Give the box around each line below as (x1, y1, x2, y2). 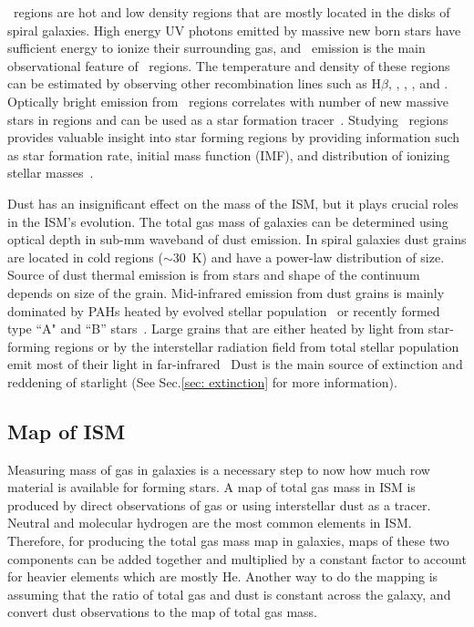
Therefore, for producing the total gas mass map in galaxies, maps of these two (7, 531, 449, 550)
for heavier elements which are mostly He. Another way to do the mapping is (7, 567, 438, 586)
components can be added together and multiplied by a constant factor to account (7, 549, 467, 568)
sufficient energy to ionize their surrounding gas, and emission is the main (7, 38, 426, 57)
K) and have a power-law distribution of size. (191, 247, 445, 266)
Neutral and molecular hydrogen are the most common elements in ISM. (7, 513, 412, 532)
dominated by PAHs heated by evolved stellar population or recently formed (7, 301, 440, 320)
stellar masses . (7, 163, 94, 182)
